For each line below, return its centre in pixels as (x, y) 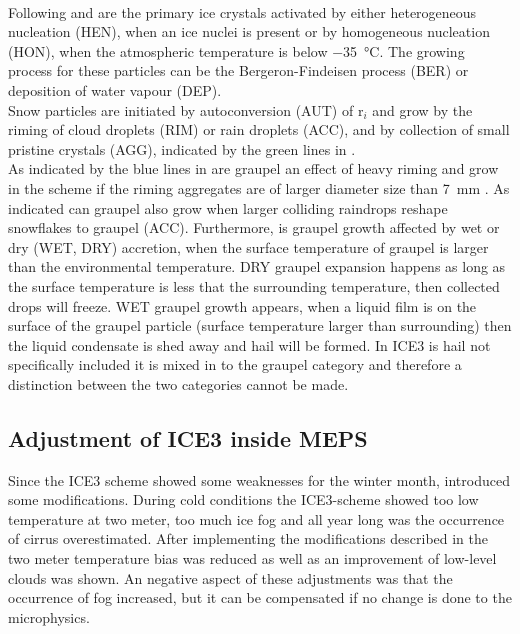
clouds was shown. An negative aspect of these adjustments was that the (230, 577)
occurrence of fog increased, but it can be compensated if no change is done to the (260, 597)
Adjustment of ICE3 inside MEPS (188, 437)
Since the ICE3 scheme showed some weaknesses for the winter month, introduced (259, 479)
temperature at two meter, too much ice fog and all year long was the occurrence (256, 518)
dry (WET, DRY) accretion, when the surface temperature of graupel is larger (248, 246)
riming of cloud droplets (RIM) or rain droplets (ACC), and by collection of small (259, 129)
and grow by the (422, 109)
